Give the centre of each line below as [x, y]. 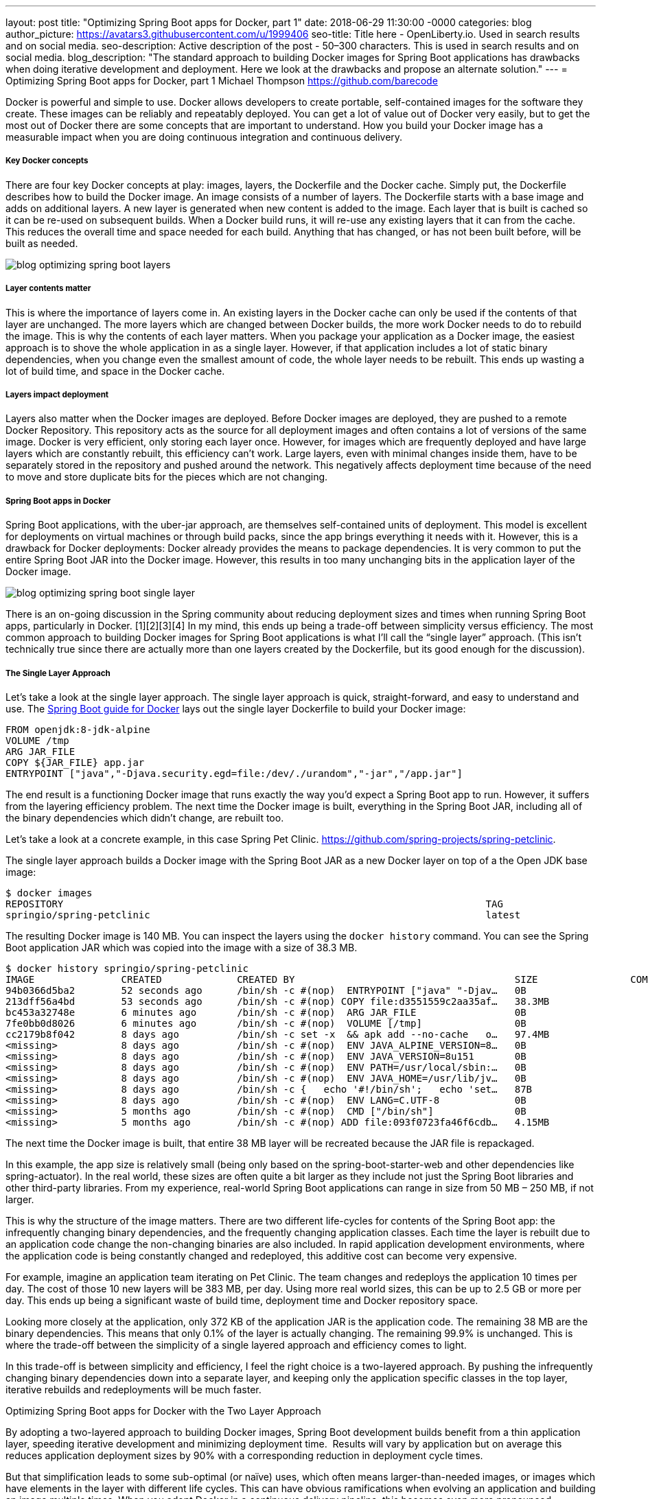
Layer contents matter [48, 289]
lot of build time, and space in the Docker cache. [115, 371]
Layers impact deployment [57, 394]
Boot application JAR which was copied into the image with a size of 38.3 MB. [182, 947]
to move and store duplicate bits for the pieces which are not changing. [167, 477]
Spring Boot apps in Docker [58, 501]
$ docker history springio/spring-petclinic [127, 968]
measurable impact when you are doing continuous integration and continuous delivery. [204, 137]
